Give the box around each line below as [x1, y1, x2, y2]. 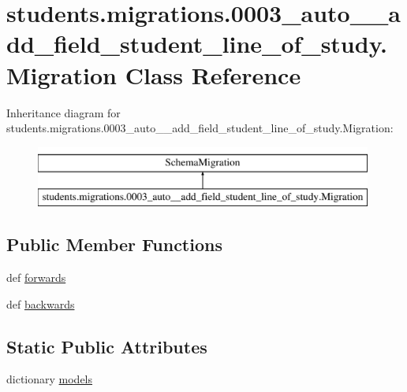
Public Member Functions [6, 232, 222, 257]
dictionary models [6, 371, 93, 387]
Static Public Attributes [6, 334, 207, 358]
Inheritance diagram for [6, 104, 121, 120]
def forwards [6, 269, 66, 286]
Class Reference [125, 58, 301, 91]
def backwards [6, 295, 75, 312]
